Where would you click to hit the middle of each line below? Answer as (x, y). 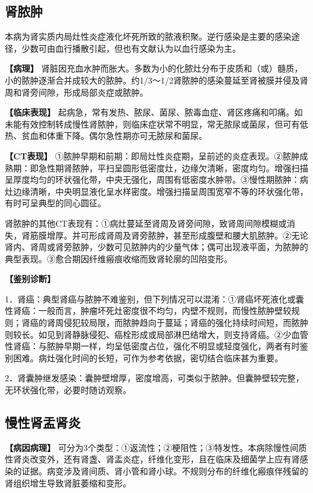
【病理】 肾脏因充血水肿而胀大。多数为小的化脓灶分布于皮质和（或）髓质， (154, 68)
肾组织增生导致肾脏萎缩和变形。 (68, 482)
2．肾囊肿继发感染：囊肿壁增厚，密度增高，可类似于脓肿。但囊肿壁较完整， (154, 378)
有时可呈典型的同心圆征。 (55, 203)
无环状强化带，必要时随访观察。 (68, 390)
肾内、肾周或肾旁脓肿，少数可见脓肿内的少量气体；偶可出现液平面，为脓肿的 (156, 247)
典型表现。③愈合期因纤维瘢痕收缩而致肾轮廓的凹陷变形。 (119, 258)
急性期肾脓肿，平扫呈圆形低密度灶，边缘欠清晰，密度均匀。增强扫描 (173, 167)
